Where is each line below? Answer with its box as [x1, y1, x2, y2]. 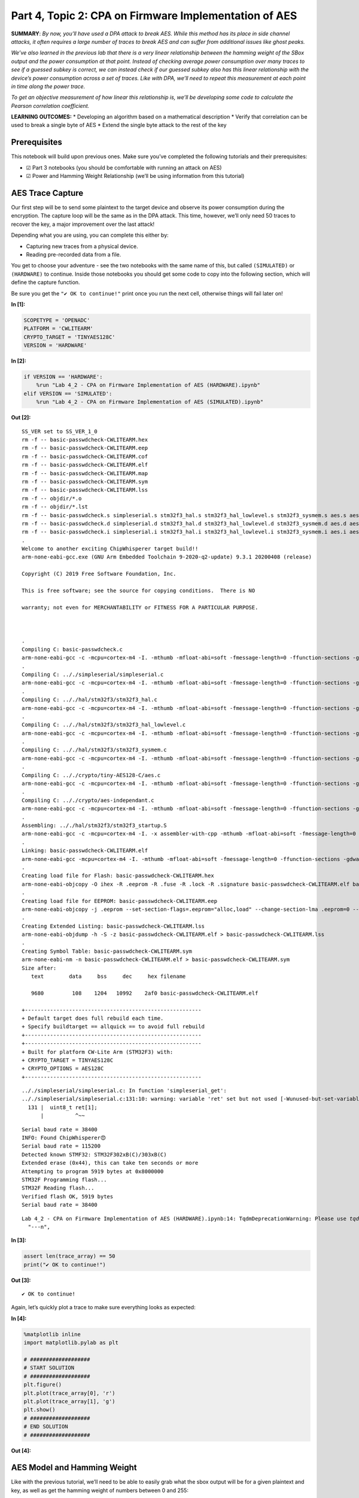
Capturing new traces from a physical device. [26, 243, 139, 250]
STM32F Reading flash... [22, 1185, 95, 1192]
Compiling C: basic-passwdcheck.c [22, 646, 123, 653]
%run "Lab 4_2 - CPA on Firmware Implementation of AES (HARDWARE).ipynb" [36, 382, 260, 389]
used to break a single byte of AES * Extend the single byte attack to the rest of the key [11, 122, 227, 129]
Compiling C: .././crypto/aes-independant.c [22, 797, 155, 804]
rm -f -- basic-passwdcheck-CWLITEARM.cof [22, 453, 148, 460]
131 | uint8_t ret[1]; [28, 1104, 98, 1111]
